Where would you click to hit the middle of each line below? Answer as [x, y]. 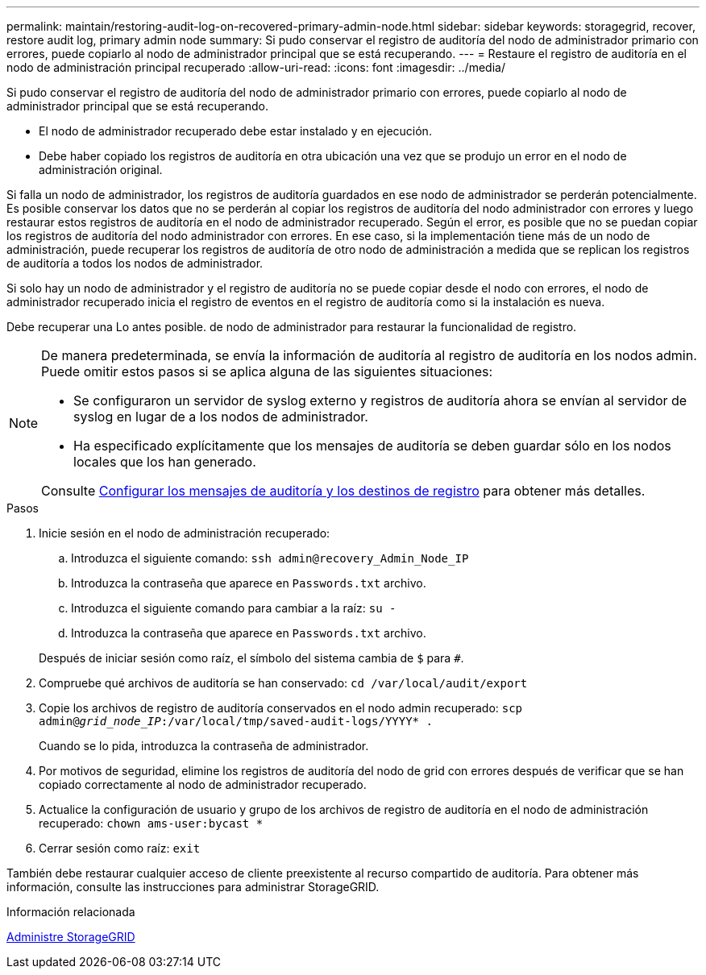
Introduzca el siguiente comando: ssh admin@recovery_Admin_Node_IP [270, 558]
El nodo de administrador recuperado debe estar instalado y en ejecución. [235, 131]
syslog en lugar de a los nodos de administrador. [221, 417]
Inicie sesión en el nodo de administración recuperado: [185, 533]
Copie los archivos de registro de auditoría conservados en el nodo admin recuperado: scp [281, 708]
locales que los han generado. [165, 462]
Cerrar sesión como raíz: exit [120, 848]
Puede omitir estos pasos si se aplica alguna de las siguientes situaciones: [267, 371]
